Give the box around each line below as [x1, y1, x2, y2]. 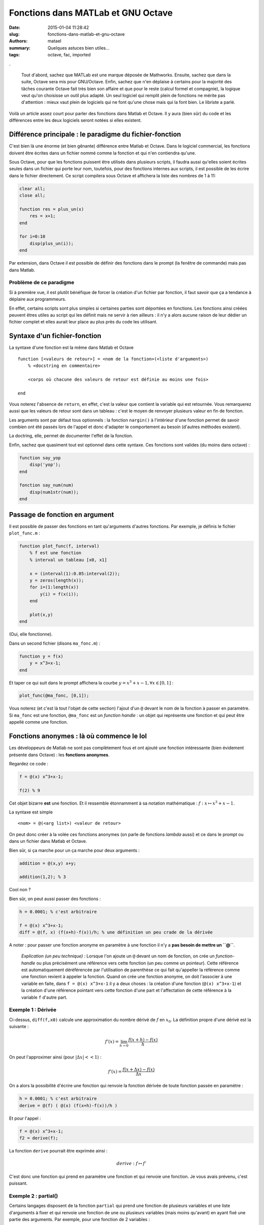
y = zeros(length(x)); [29, 578, 84, 583]
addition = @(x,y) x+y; [19, 860, 77, 866]
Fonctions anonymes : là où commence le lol [9, 732, 147, 740]
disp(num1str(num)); [29, 489, 79, 495]
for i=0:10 [19, 234, 45, 240]
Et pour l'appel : [9, 1115, 41, 1121]
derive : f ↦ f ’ [116, 1161, 147, 1166]
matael [47, 38, 62, 44]
